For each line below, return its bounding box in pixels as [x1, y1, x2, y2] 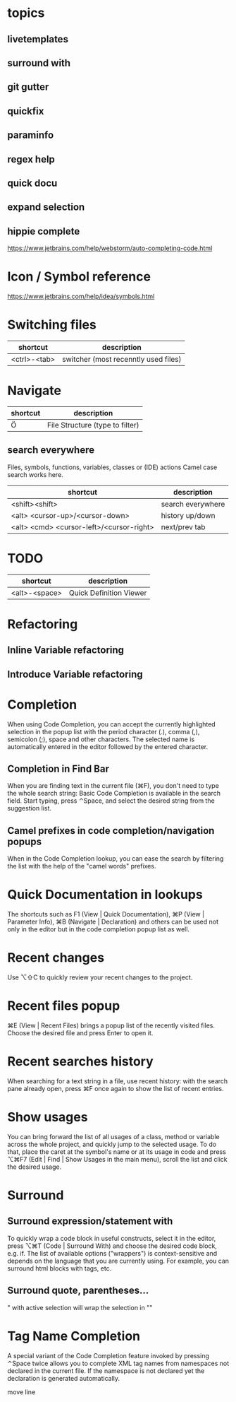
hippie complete [7, 225, 80, 237]
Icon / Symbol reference [7, 269, 151, 285]
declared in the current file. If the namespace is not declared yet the [7, 1366, 205, 1375]
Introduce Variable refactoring [7, 668, 143, 680]
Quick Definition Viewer [69, 588, 147, 598]
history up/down [161, 510, 216, 520]
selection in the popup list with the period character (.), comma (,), [7, 727, 200, 736]
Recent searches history [7, 1054, 154, 1070]
